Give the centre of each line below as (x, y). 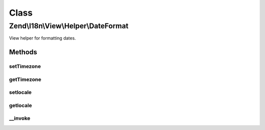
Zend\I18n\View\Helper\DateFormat (69, 26)
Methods (23, 52)
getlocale (21, 105)
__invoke (20, 118)
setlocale (20, 92)
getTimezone (25, 79)
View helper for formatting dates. (42, 38)
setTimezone (25, 66)
